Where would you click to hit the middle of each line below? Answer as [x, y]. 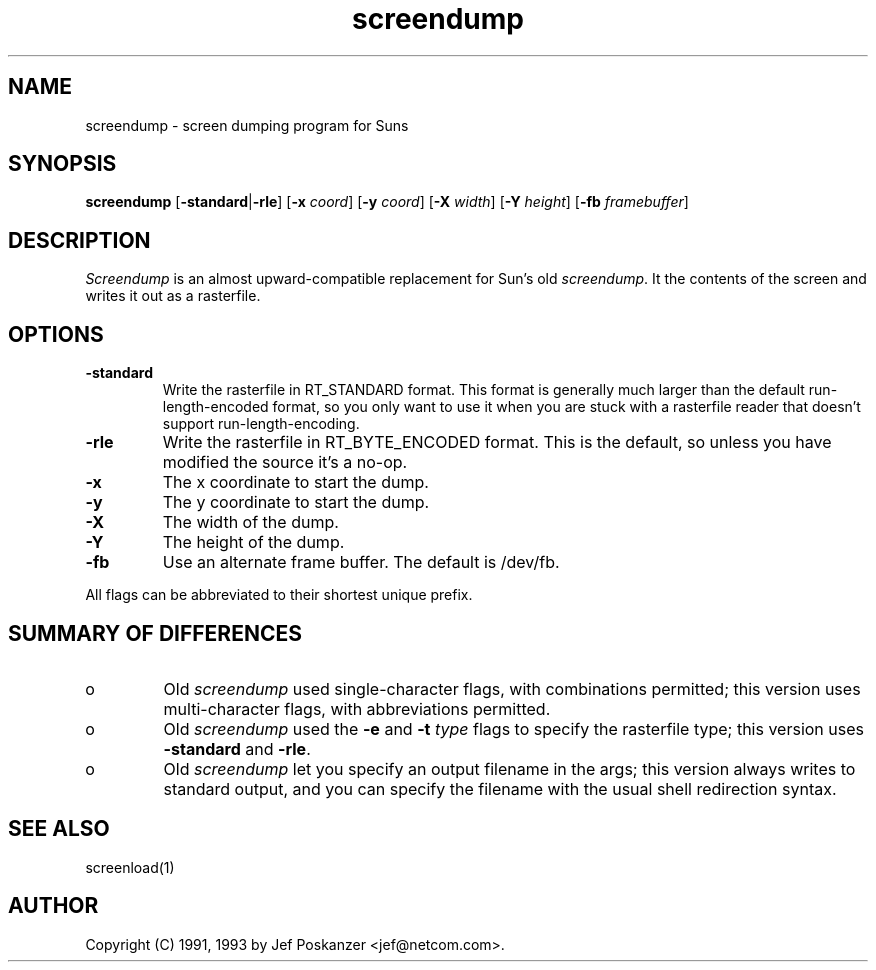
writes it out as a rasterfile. [173, 296]
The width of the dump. [250, 522]
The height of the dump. [253, 542]
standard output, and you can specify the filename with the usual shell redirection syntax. [500, 788]
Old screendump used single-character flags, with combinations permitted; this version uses [512, 688]
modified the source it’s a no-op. [285, 462]
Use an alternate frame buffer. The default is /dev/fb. [361, 562]
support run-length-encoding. [261, 424]
